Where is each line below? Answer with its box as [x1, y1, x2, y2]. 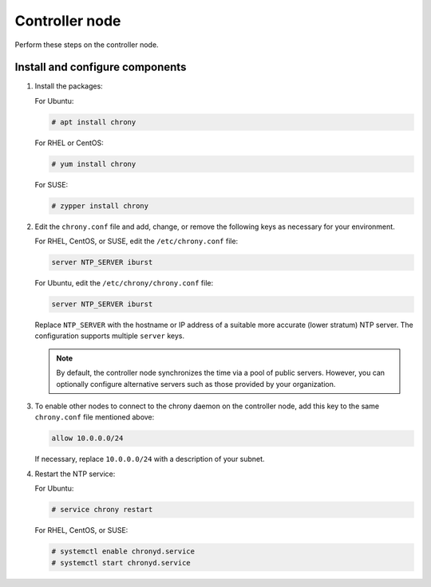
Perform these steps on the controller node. [14, 40, 159, 49]
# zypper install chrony [51, 201, 149, 211]
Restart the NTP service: [34, 469, 116, 479]
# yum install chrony [51, 160, 136, 168]
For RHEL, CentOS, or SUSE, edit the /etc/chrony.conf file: [34, 236, 239, 246]
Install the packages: [34, 81, 103, 91]
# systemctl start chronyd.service [51, 558, 191, 567]
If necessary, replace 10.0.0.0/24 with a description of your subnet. [34, 455, 265, 464]
